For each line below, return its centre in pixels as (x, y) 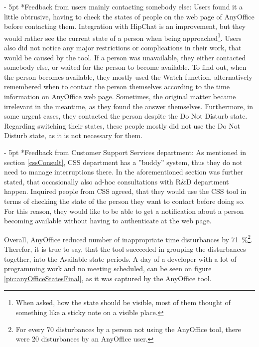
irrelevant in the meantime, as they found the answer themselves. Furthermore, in (129, 106)
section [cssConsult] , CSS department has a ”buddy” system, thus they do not (123, 162)
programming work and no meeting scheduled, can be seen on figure (108, 268)
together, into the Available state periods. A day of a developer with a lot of (120, 259)
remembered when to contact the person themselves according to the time (117, 87)
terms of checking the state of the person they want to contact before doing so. (125, 201)
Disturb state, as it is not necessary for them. (73, 135)
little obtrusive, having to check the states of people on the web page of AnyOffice (129, 16)
